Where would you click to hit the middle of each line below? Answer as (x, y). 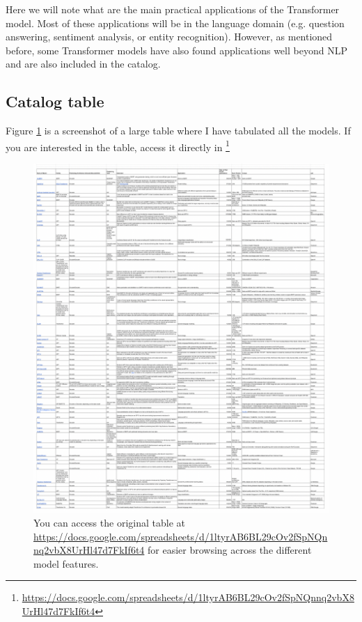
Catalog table (55, 101)
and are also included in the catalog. (83, 64)
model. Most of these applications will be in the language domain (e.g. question (175, 23)
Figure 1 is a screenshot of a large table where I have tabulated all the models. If (178, 131)
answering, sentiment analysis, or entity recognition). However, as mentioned (169, 37)
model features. (66, 563)
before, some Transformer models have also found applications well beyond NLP (176, 50)
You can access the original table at (109, 522)
